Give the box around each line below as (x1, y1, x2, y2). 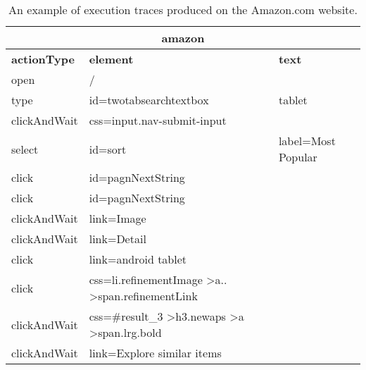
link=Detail (89, 230, 146, 247)
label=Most (278, 132, 336, 149)
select (11, 140, 39, 157)
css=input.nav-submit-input (89, 112, 227, 128)
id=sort (89, 140, 127, 157)
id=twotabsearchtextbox (89, 92, 209, 108)
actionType (11, 51, 75, 67)
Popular (278, 149, 317, 165)
